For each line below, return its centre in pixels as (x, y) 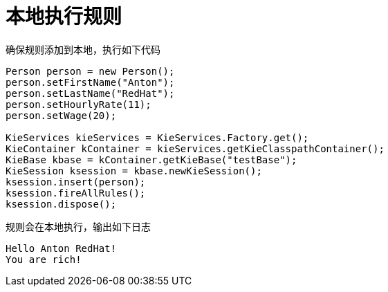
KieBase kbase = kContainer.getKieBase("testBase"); (151, 159)
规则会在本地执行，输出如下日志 (78, 226)
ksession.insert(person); (76, 182)
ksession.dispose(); (61, 204)
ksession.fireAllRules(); (76, 193)
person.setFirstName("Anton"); (90, 82)
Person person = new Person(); (90, 71)
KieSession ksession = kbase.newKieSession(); (134, 171)
